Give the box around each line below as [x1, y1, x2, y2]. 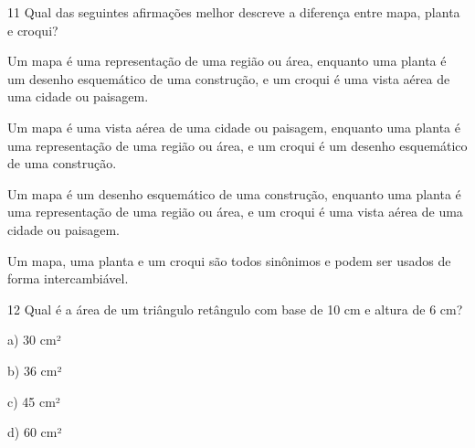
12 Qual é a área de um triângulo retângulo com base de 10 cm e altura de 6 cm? [7, 299, 463, 318]
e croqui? [7, 20, 58, 39]
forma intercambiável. [7, 269, 129, 288]
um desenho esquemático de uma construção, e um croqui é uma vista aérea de [7, 69, 450, 88]
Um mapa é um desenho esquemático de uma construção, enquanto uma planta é [7, 184, 461, 203]
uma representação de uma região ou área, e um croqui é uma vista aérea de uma [7, 202, 463, 221]
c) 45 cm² [7, 391, 60, 411]
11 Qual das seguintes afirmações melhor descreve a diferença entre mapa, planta [7, 3, 460, 21]
